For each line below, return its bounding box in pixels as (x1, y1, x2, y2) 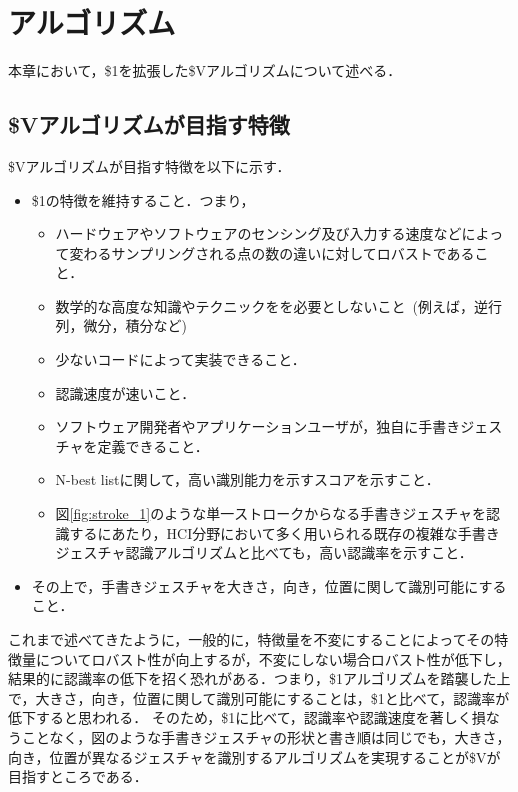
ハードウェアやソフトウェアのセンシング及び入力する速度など (55, 223, 462, 244)
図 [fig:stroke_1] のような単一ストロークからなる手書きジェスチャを (55, 503, 487, 524)
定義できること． (97, 435, 209, 456)
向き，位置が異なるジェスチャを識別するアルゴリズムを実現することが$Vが (8, 746, 501, 767)
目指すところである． (8, 766, 148, 787)
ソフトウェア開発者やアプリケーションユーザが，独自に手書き (55, 416, 461, 437)
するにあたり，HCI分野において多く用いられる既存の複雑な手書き (69, 522, 500, 543)
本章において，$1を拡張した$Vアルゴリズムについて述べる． (8, 60, 402, 81)
